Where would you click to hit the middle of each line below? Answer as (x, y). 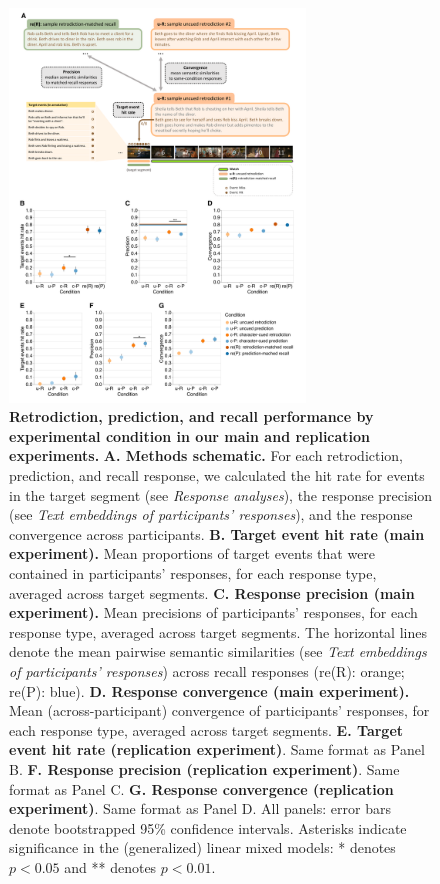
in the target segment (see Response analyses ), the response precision (221, 494)
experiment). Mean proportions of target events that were (192, 553)
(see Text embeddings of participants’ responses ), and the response (211, 514)
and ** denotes (110, 866)
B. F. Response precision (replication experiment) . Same (204, 768)
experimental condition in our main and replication (190, 435)
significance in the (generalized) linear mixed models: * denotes (202, 847)
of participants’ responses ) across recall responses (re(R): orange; (207, 671)
